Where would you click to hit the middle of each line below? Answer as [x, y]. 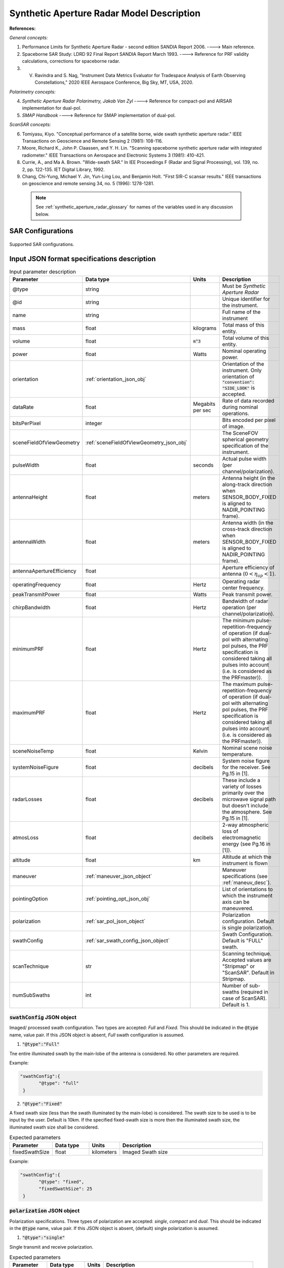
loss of [230, 831]
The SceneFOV [240, 433]
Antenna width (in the [248, 523]
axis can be [236, 902]
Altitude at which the [247, 857]
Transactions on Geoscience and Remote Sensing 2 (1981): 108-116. [92, 141]
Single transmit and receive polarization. [51, 1247]
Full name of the [241, 312]
